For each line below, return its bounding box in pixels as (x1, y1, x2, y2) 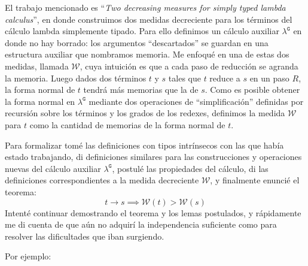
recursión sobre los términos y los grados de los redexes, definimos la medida (5, 107, 285, 119)
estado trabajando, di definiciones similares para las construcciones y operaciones (5, 150, 302, 163)
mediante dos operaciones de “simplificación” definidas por (89, 95, 304, 107)
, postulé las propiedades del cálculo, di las (112, 162, 269, 174)
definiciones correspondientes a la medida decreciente (5, 174, 199, 186)
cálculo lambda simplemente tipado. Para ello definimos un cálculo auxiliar (5, 25, 279, 37)
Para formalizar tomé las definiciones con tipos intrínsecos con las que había (5, 138, 284, 151)
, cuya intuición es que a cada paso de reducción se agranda (80, 59, 298, 72)
